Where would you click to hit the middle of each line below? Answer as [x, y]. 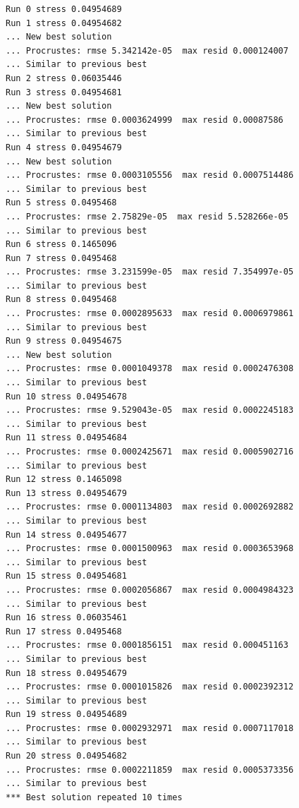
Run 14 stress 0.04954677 [66, 535]
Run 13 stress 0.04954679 [66, 493]
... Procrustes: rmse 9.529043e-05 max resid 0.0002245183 [150, 410]
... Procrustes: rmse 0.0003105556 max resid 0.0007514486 [150, 175]
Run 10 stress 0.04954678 [66, 396]
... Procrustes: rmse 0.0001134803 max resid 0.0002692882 [150, 507]
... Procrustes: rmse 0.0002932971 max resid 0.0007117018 [150, 728]
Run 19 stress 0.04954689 [66, 714]
